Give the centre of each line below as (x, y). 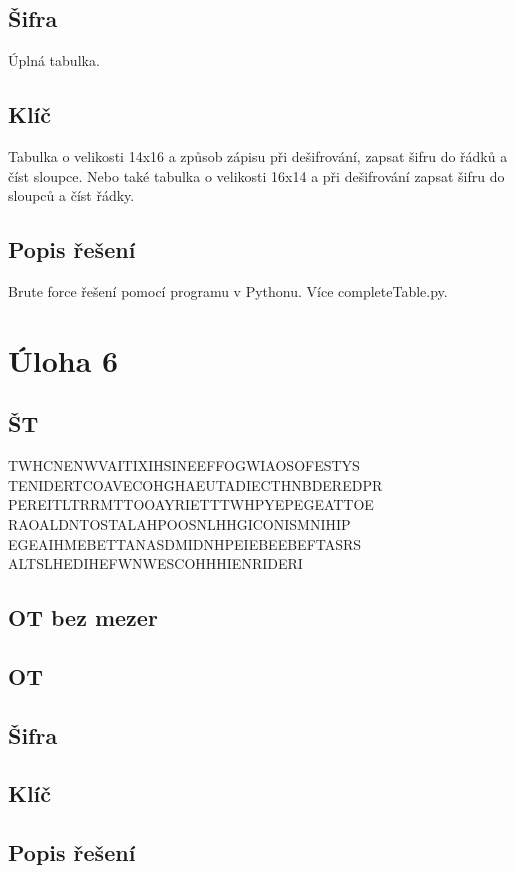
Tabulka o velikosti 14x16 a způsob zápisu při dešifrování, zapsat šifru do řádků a (258, 156)
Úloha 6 (63, 359)
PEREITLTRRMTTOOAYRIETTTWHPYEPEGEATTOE (191, 504)
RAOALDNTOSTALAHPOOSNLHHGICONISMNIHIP (179, 523)
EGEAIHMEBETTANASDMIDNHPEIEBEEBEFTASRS (185, 543)
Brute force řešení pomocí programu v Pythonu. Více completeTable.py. (228, 290)
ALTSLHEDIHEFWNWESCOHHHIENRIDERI (155, 563)
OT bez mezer (83, 617)
